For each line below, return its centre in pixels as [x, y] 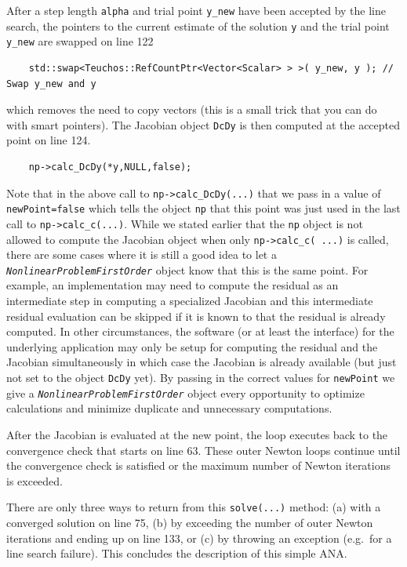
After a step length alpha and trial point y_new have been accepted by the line [196, 10]
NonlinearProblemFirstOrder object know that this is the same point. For [187, 269]
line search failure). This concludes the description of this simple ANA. [177, 553]
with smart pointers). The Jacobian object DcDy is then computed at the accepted [203, 124]
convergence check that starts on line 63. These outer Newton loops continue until [203, 450]
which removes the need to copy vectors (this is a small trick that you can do [192, 109]
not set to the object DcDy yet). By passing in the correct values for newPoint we [201, 378]
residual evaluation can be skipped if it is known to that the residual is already [196, 316]
